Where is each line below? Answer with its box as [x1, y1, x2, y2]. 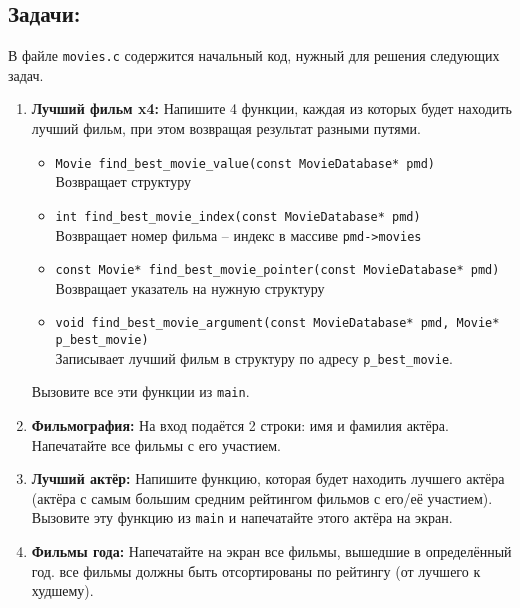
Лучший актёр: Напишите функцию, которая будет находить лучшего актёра [31, 468, 505, 489]
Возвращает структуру [55, 171, 191, 192]
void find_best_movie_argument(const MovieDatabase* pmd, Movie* [55, 316, 500, 331]
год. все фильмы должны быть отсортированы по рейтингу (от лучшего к [31, 560, 481, 581]
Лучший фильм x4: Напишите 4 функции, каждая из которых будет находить [31, 98, 512, 119]
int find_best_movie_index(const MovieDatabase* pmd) [55, 209, 421, 224]
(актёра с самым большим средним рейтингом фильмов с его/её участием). [31, 487, 493, 508]
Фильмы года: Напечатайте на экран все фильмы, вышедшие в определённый [31, 541, 512, 562]
